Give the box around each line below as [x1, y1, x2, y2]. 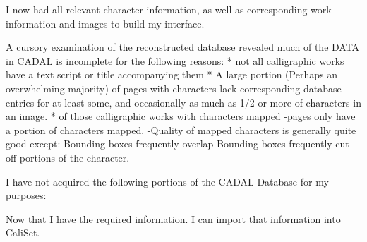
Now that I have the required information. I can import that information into [6, 211, 341, 226]
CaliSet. [6, 225, 40, 240]
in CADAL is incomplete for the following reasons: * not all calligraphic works [6, 53, 344, 68]
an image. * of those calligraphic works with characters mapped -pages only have [6, 109, 356, 123]
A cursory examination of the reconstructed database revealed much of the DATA [6, 40, 360, 54]
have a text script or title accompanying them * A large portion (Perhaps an [6, 67, 337, 82]
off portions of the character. [6, 150, 130, 164]
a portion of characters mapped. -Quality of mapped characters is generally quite [6, 122, 356, 137]
